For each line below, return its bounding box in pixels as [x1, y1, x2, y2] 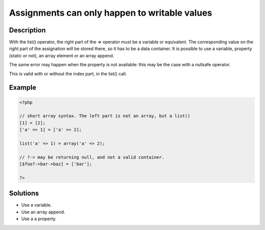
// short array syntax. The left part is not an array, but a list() [19, 113, 190, 119]
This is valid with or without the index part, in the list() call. [9, 71, 127, 77]
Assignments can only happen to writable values [9, 7, 212, 18]
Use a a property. [21, 216, 56, 222]
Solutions [9, 189, 39, 198]
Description [9, 26, 46, 34]
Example [9, 83, 36, 92]
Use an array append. [21, 209, 66, 215]
